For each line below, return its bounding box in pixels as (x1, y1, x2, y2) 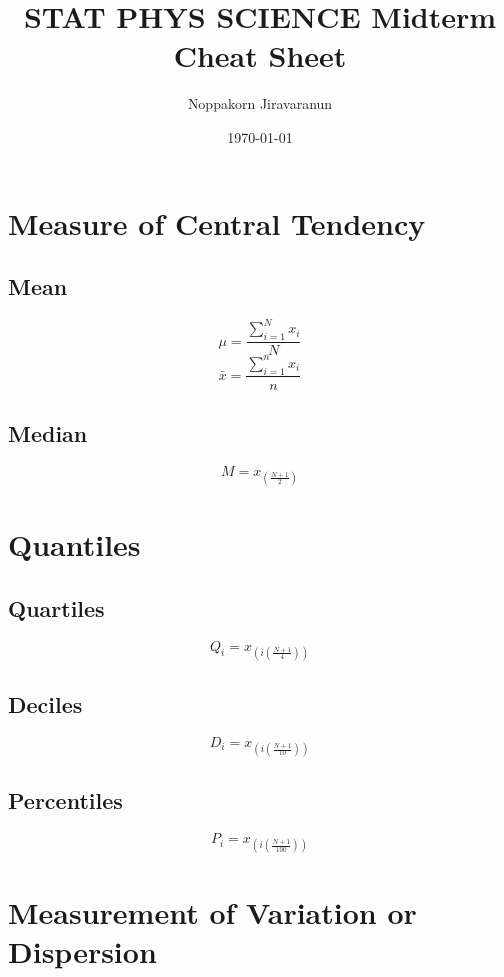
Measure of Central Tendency (8, 202, 426, 243)
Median (8, 417, 88, 448)
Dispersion (8, 930, 157, 971)
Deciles (8, 689, 83, 720)
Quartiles (8, 592, 105, 623)
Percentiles (8, 785, 123, 816)
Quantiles (8, 524, 141, 565)
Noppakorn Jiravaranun (187, 93, 333, 114)
